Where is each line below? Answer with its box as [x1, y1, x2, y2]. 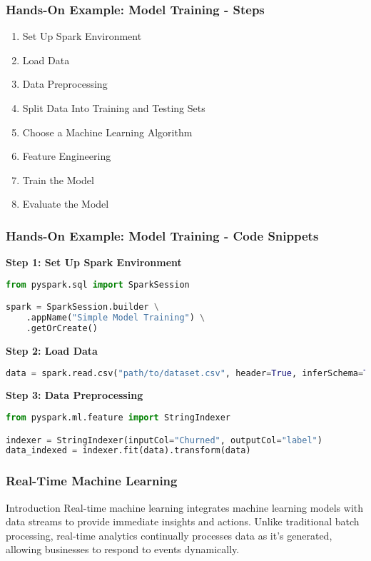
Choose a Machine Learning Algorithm [22, 124, 193, 139]
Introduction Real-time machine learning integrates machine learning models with [6, 500, 364, 515]
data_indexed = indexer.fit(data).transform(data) [6, 445, 251, 456]
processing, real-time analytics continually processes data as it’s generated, [6, 527, 332, 542]
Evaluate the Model [22, 196, 109, 211]
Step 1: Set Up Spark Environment [6, 255, 182, 270]
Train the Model [22, 172, 94, 187]
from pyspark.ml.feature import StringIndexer [6, 413, 231, 423]
